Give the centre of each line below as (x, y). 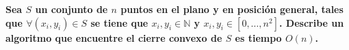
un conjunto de (72, 9)
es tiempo (258, 37)
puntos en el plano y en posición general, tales (232, 9)
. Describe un (311, 22)
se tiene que (119, 22)
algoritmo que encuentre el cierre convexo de (114, 37)
